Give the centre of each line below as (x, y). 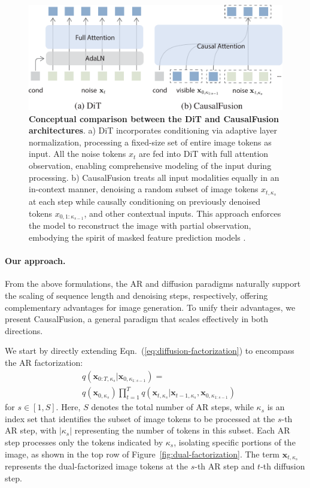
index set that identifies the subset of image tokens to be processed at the (140, 418)
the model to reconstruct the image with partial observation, (140, 225)
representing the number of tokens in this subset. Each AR (182, 430)
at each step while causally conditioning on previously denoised (145, 201)
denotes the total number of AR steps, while (172, 407)
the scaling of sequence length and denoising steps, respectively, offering (136, 295)
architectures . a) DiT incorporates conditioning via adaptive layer (153, 130)
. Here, (68, 407)
